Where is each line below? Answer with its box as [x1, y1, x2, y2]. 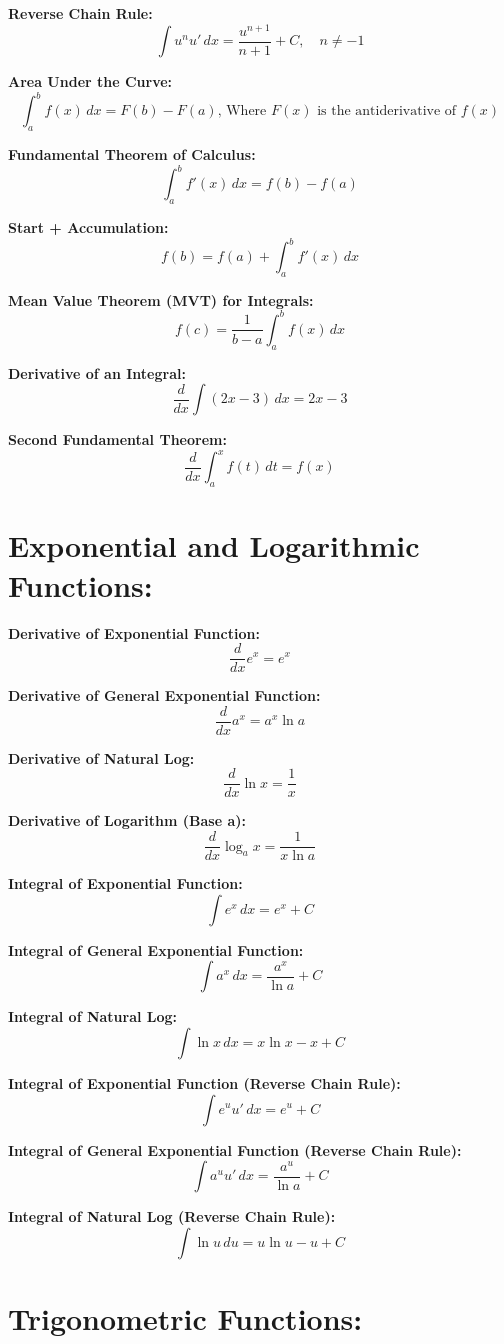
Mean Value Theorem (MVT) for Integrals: [8, 289, 314, 310]
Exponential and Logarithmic [8, 525, 420, 566]
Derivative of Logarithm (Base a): [8, 810, 246, 831]
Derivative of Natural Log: [8, 747, 195, 768]
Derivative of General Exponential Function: [8, 685, 321, 706]
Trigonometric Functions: [8, 1297, 363, 1338]
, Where [217, 104, 267, 119]
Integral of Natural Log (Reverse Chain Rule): [8, 1206, 336, 1227]
